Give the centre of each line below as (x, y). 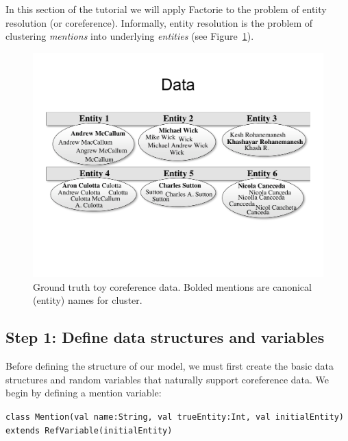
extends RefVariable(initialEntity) (89, 430)
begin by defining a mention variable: (84, 393)
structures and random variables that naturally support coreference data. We (167, 379)
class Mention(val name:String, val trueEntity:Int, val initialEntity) (175, 417)
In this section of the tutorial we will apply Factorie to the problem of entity (166, 9)
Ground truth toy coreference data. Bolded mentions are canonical (172, 286)
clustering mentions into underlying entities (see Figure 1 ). (130, 36)
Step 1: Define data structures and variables (165, 337)
